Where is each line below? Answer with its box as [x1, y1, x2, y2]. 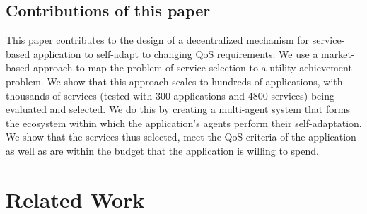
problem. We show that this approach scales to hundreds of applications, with [6, 73, 343, 88]
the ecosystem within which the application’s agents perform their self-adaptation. [6, 115, 362, 130]
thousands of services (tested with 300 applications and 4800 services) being [6, 88, 335, 102]
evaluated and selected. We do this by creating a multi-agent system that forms [6, 102, 350, 117]
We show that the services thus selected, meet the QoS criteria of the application [6, 129, 356, 144]
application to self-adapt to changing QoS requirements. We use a [33, 46, 318, 61]
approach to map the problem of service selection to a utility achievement [33, 60, 352, 75]
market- [321, 46, 355, 61]
